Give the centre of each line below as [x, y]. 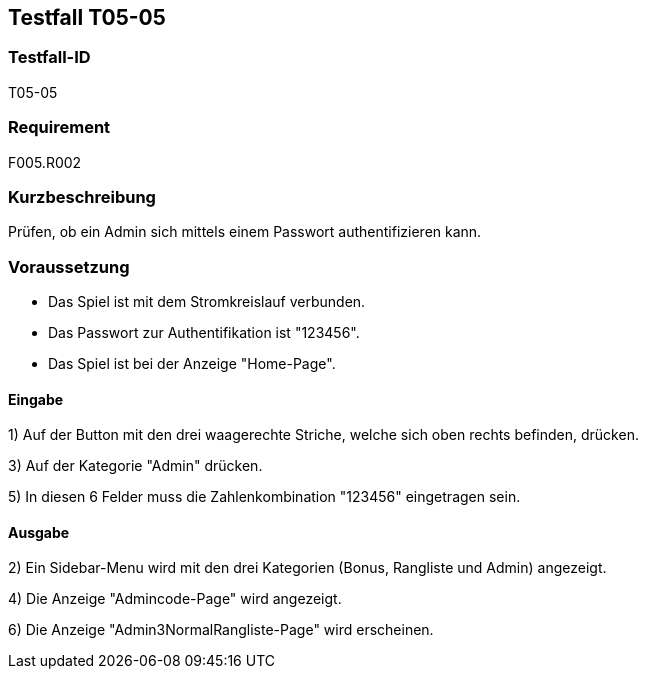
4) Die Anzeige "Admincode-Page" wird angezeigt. [175, 599]
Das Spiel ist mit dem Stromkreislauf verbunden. [207, 302]
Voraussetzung [69, 266]
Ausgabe [39, 532]
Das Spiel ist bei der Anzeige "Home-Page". [192, 364]
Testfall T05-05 [87, 17]
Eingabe [36, 399]
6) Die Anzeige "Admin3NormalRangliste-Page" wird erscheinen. [221, 630]
